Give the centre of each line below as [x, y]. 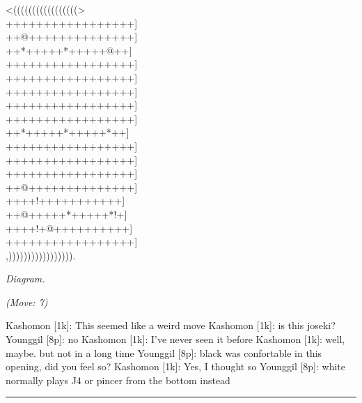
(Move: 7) [27, 302]
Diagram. [25, 279]
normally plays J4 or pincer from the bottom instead [118, 380]
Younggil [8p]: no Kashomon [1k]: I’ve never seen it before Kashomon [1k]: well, [175, 339]
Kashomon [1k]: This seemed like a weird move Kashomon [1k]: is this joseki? [171, 325]
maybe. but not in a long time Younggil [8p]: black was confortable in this [164, 352]
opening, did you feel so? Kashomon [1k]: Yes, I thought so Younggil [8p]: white [176, 366]
